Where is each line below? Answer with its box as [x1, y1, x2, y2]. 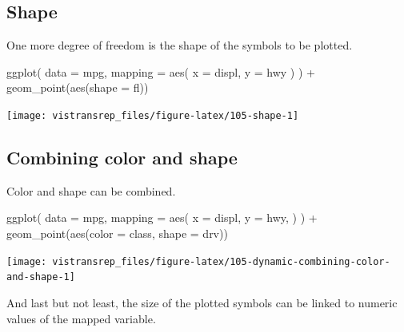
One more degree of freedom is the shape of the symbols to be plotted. [6, 37, 353, 53]
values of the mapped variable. [6, 310, 156, 326]
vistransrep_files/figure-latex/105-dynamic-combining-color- [52, 255, 390, 267]
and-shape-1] [6, 271, 75, 283]
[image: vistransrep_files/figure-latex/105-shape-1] [6, 109, 299, 121]
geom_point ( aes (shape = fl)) [6, 79, 149, 96]
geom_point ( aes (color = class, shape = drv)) [6, 225, 228, 242]
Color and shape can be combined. [6, 182, 176, 199]
